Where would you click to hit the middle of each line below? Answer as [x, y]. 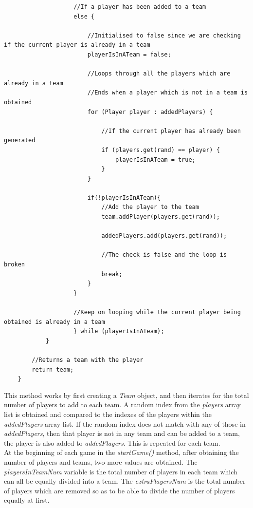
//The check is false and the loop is [164, 255]
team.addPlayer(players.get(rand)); [161, 217]
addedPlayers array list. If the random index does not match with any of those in [125, 423]
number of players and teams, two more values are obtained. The [101, 461]
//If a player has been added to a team [140, 7]
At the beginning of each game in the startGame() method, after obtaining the [121, 452]
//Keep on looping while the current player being [157, 312]
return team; [53, 369]
